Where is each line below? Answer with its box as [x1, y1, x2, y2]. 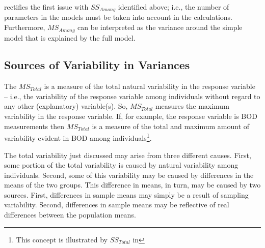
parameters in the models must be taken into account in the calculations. [4, 12, 232, 22]
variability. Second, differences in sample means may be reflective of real [4, 199, 229, 210]
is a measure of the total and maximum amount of [92, 120, 250, 131]
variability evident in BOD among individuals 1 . [4, 131, 152, 143]
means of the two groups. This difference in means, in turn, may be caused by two [4, 179, 261, 190]
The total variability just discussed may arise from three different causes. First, [4, 149, 251, 160]
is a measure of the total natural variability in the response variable [44, 81, 255, 91]
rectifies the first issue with [4, 2, 89, 12]
